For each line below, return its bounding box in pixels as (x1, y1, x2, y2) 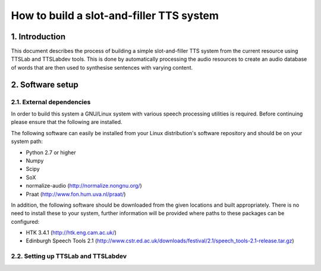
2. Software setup (11, 79, 78, 89)
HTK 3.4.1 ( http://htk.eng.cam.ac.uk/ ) (26, 229, 117, 236)
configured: (11, 218, 40, 225)
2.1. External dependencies (11, 98, 91, 106)
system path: (11, 138, 43, 145)
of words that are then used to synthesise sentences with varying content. (11, 64, 193, 71)
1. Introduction (11, 32, 65, 42)
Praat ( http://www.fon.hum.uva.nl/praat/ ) (26, 191, 126, 198)
